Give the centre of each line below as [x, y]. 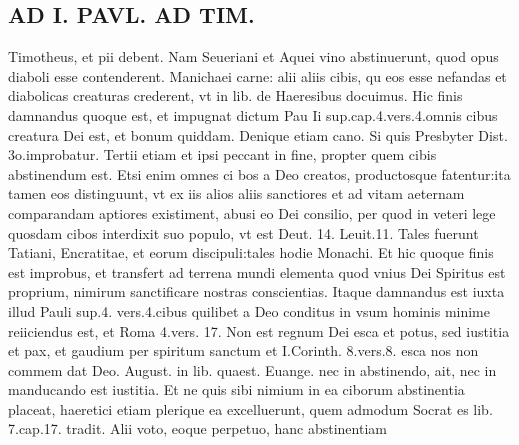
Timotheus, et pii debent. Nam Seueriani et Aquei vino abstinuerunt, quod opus [253, 56]
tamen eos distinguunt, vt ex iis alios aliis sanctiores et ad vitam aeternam [236, 193]
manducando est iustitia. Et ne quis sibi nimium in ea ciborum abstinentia [236, 389]
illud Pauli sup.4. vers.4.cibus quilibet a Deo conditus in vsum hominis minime [249, 310]
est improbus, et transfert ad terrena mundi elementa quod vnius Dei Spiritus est [257, 271]
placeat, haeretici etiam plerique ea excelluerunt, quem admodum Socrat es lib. [250, 408]
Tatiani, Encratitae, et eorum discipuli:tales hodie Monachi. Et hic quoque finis [251, 252]
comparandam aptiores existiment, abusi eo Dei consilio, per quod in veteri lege [252, 212]
